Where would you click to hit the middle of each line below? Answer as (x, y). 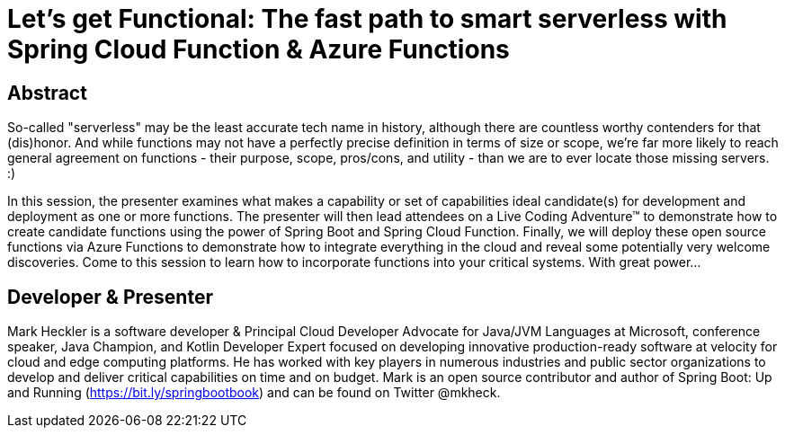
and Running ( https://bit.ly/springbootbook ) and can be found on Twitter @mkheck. (254, 393)
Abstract (47, 93)
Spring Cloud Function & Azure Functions (259, 49)
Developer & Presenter (110, 297)
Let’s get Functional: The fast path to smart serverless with (367, 19)
